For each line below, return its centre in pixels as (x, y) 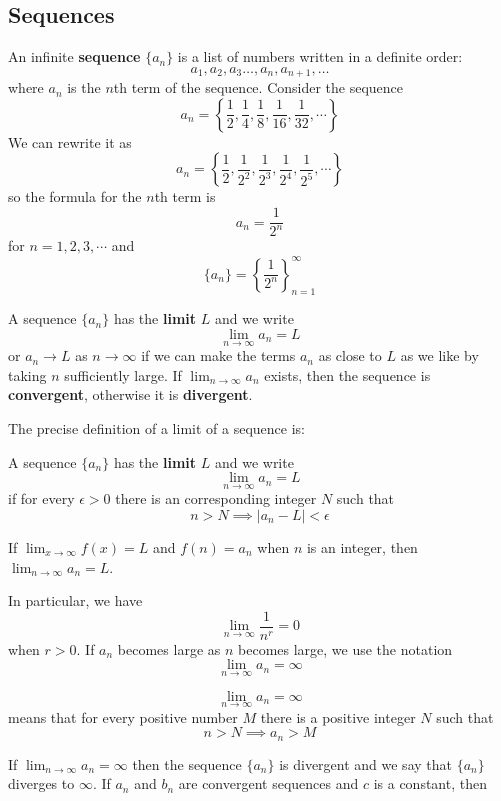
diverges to (41, 783)
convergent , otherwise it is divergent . (130, 394)
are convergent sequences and (268, 783)
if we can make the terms (218, 355)
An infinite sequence (74, 56)
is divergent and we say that (365, 763)
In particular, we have (75, 600)
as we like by (439, 355)
